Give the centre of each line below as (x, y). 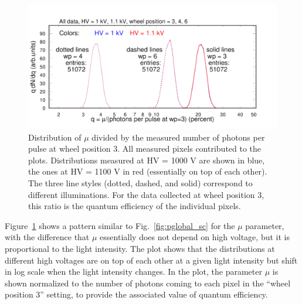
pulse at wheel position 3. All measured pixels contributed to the (145, 148)
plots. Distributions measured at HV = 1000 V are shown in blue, (147, 160)
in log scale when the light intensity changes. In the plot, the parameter (133, 271)
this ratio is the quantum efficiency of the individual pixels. (135, 206)
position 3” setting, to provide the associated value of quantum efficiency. (136, 294)
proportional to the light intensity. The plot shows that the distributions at (140, 248)
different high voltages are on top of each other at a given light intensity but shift (151, 260)
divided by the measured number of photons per (178, 137)
